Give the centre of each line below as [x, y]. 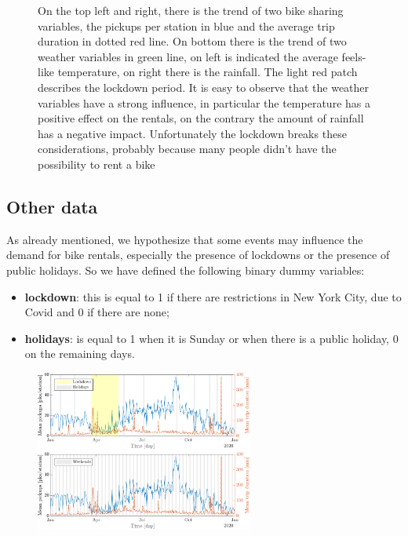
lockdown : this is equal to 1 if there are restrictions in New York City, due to [213, 296]
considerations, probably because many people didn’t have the [187, 149]
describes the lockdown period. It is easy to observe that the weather [204, 87]
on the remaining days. [80, 354]
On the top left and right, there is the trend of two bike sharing [191, 10]
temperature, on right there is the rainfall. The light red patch [208, 72]
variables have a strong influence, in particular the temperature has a [204, 102]
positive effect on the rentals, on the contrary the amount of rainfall [201, 118]
